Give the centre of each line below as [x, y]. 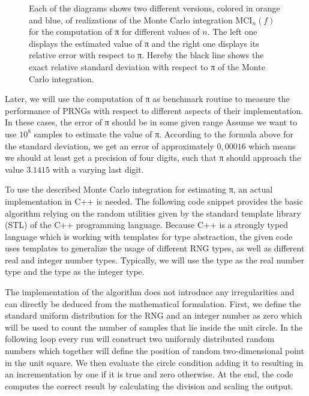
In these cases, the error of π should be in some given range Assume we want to [151, 122]
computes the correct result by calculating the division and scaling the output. [149, 385]
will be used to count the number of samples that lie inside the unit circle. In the [154, 327]
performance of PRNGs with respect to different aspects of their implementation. [154, 110]
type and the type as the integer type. [75, 271]
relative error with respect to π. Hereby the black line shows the [146, 55]
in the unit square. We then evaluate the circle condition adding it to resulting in [154, 362]
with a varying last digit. [98, 169]
